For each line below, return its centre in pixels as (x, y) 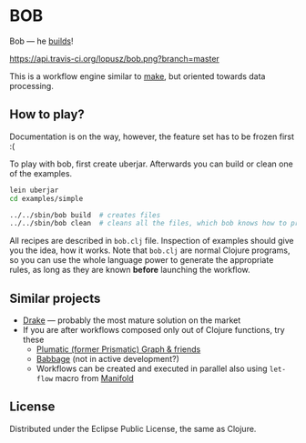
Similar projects (55, 298)
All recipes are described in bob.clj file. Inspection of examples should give (152, 241)
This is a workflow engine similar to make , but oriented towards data (138, 76)
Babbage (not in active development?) (107, 359)
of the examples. (41, 173)
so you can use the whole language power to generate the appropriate (142, 260)
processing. (32, 86)
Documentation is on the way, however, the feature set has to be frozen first (152, 136)
